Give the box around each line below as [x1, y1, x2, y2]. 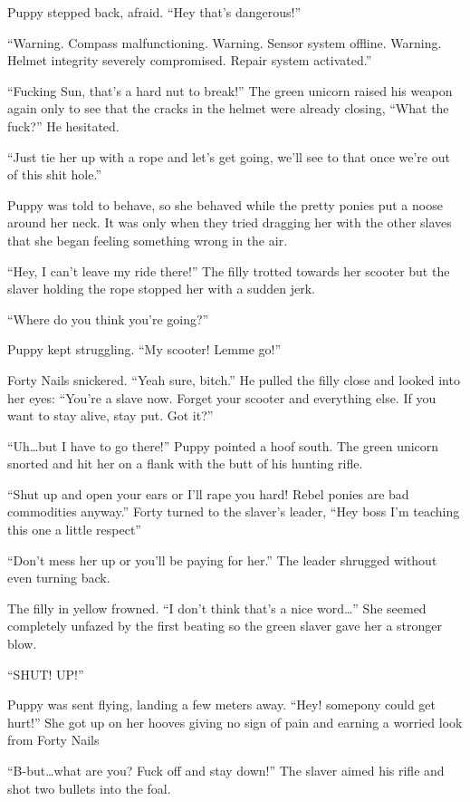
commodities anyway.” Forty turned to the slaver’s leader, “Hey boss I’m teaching [7, 502, 460, 521]
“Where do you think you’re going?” [7, 309, 209, 328]
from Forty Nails [7, 730, 100, 749]
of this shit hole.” [7, 165, 101, 184]
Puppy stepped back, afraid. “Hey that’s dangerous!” [7, 3, 302, 21]
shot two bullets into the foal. [7, 778, 171, 797]
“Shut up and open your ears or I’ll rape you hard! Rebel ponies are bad [7, 484, 409, 503]
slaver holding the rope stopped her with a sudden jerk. [7, 279, 315, 298]
